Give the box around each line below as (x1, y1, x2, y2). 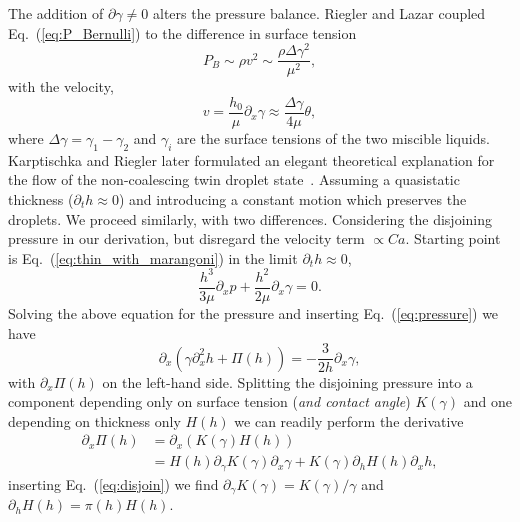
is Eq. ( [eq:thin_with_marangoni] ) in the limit (8, 247, 298, 268)
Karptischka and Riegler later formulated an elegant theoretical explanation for (8, 149, 495, 170)
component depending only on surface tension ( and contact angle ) (8, 391, 411, 412)
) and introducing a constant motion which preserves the (118, 188, 467, 209)
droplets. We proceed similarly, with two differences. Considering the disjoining (8, 208, 492, 229)
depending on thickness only (8, 410, 181, 431)
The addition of (8, 3, 104, 23)
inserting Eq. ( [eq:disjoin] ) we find (8, 473, 219, 494)
